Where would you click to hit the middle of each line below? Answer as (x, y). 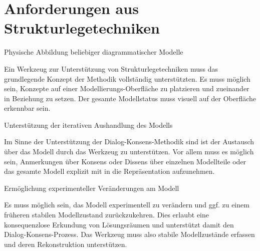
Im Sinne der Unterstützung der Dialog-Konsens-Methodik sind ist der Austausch (129, 142)
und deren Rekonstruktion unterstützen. (66, 244)
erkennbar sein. (27, 108)
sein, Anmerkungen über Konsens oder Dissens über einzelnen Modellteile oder (125, 161)
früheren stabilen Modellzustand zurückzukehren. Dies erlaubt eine (106, 215)
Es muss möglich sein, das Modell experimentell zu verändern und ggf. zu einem (127, 205)
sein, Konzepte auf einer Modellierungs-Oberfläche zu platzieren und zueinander (127, 88)
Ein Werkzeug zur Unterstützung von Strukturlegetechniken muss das (111, 68)
